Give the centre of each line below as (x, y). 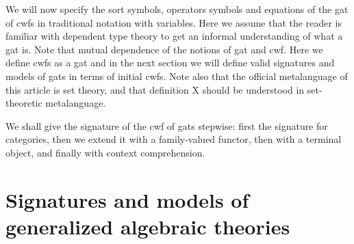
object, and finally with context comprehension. (105, 152)
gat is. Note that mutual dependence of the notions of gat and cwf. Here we (164, 49)
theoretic (24, 103)
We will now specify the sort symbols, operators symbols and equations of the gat (177, 9)
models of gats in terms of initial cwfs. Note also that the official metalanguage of (177, 76)
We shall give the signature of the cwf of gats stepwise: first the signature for (167, 125)
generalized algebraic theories (148, 226)
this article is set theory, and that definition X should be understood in (155, 89)
